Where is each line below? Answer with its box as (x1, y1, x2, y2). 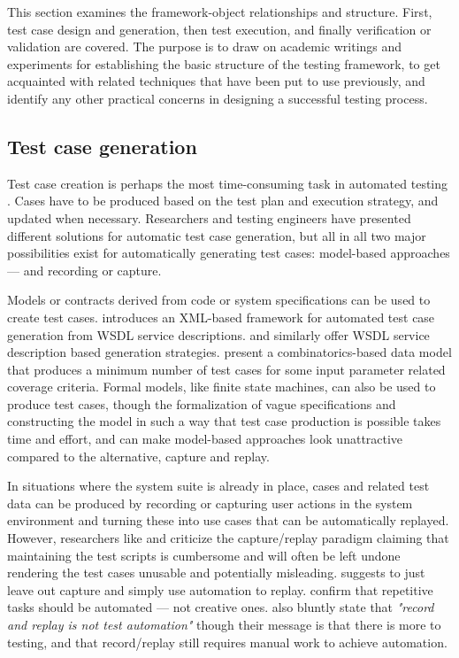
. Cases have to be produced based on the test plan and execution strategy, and (7, 191, 439, 210)
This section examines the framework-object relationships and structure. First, (7, 3, 432, 20)
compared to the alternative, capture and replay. (7, 446, 270, 465)
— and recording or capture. (7, 260, 162, 279)
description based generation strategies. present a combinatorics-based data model (7, 343, 452, 361)
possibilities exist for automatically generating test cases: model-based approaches (7, 244, 450, 262)
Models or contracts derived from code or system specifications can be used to (7, 290, 431, 309)
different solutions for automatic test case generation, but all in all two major (7, 226, 426, 244)
